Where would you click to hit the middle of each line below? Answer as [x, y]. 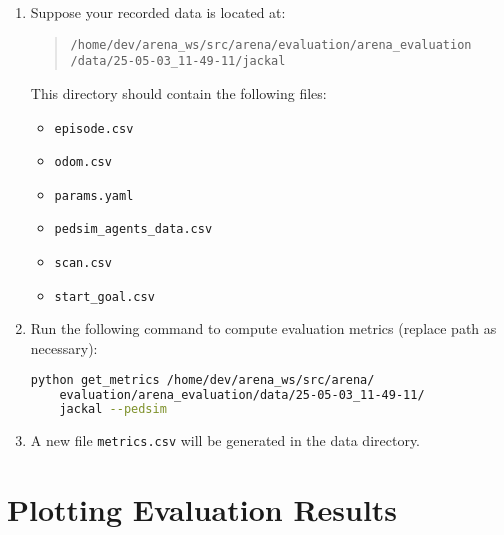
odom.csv [83, 162]
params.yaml [94, 195]
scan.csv [83, 263]
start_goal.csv [104, 296]
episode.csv [94, 128]
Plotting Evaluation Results [202, 509]
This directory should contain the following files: [178, 92]
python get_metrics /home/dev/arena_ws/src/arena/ [202, 379]
